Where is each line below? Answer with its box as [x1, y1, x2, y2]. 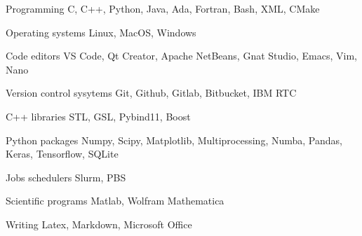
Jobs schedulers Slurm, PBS [6, 169, 126, 184]
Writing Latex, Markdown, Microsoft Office [6, 216, 192, 231]
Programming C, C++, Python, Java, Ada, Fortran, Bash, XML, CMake [6, 1, 320, 15]
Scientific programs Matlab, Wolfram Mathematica [6, 193, 224, 208]
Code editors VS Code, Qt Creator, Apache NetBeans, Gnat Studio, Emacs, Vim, [6, 48, 357, 63]
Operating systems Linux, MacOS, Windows [6, 25, 196, 39]
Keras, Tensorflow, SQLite [6, 146, 119, 161]
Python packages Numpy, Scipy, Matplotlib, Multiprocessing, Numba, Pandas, [6, 132, 342, 147]
